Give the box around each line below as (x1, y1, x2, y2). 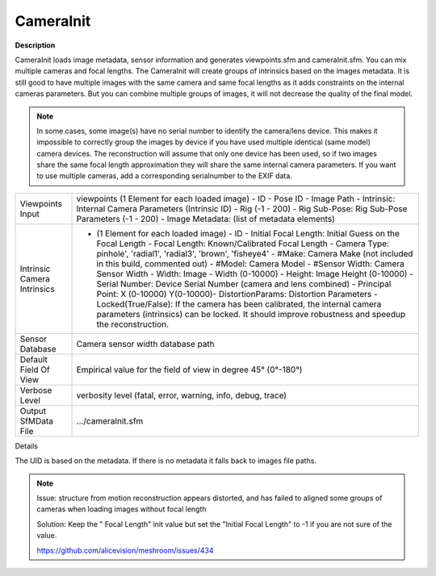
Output (19, 405, 47, 416)
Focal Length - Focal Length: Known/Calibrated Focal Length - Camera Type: (96, 238, 389, 249)
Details (15, 440, 38, 451)
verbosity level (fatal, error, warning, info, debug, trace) (76, 390, 287, 401)
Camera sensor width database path (76, 338, 215, 349)
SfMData (19, 415, 54, 427)
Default (19, 353, 48, 365)
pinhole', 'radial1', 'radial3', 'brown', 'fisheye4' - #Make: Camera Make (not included (96, 248, 413, 259)
